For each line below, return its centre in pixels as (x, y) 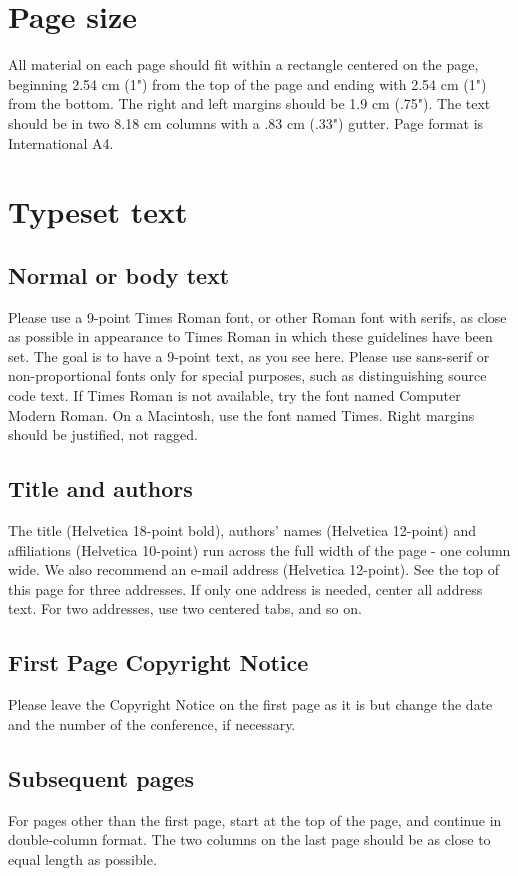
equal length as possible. (82, 858)
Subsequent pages (101, 777)
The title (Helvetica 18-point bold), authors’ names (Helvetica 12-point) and (242, 530)
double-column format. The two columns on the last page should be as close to (249, 839)
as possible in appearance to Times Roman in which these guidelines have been (250, 336)
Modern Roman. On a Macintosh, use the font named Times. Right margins (241, 414)
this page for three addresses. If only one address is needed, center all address (245, 588)
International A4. (61, 142)
